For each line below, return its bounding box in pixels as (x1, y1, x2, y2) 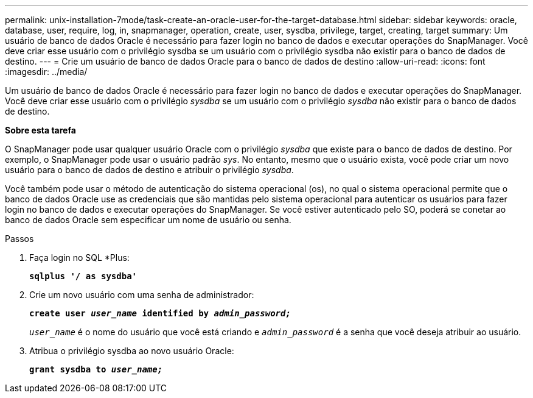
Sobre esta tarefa (5, 125, 76, 135)
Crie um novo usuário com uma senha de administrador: (29, 290, 254, 300)
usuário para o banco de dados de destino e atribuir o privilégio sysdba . (5, 165, 294, 175)
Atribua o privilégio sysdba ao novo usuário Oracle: (29, 346, 234, 356)
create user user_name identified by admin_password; (29, 308, 291, 318)
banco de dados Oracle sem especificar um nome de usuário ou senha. (5, 215, 291, 225)
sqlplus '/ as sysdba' (29, 271, 138, 281)
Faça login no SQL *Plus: (29, 252, 130, 263)
